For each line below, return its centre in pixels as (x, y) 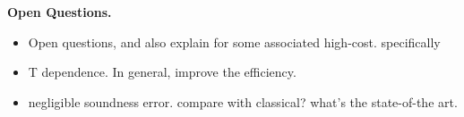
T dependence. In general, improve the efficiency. (162, 72)
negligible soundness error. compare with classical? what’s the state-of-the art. (243, 101)
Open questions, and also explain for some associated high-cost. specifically (234, 42)
